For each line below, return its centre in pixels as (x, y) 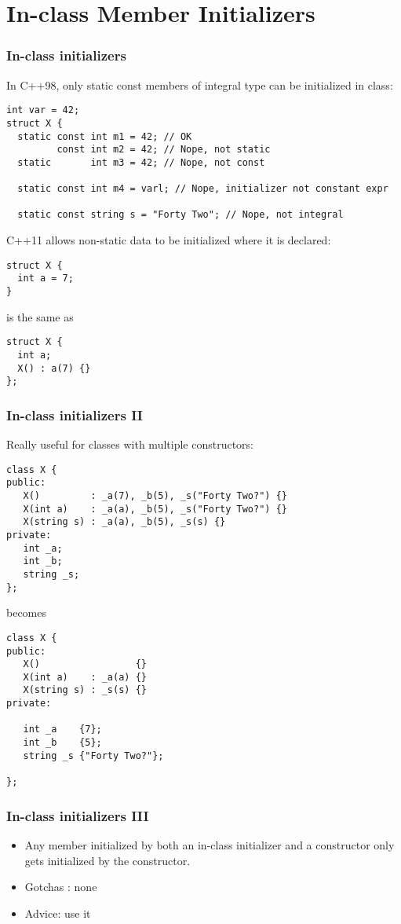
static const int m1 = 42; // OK (105, 136)
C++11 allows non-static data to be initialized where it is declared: (169, 240)
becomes (27, 612)
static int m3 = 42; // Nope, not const (141, 162)
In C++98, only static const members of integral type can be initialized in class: (200, 84)
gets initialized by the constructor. (108, 860)
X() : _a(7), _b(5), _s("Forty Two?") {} (155, 496)
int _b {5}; (62, 743)
